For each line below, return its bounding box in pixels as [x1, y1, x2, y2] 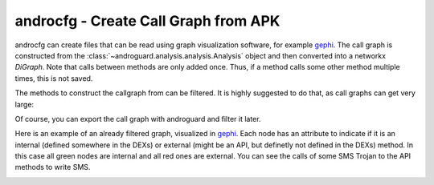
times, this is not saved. [14, 73, 93, 83]
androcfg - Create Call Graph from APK [14, 12, 280, 30]
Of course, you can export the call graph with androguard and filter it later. [14, 114, 261, 123]
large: [14, 99, 35, 109]
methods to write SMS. [14, 163, 91, 172]
